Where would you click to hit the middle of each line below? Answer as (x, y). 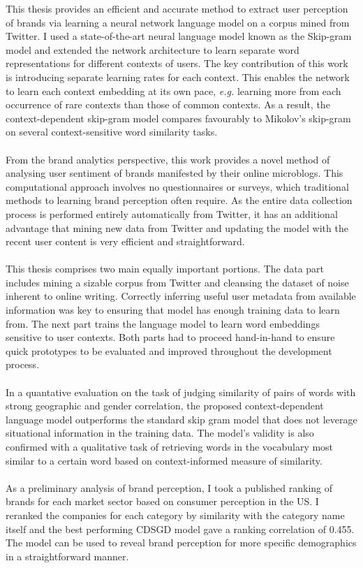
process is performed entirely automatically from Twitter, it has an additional (172, 213)
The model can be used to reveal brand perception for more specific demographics (181, 542)
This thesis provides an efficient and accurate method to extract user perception (177, 8)
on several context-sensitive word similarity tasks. (112, 132)
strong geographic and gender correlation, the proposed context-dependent (165, 406)
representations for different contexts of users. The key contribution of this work (177, 63)
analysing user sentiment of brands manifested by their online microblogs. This (175, 173)
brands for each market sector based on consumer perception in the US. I (162, 501)
